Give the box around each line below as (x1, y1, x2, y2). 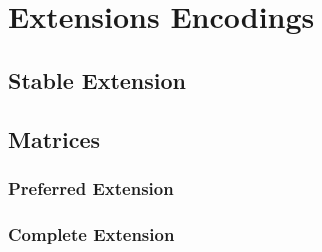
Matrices (8, 123, 101, 154)
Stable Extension (8, 64, 186, 95)
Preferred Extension (8, 175, 174, 200)
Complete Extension (8, 221, 175, 246)
